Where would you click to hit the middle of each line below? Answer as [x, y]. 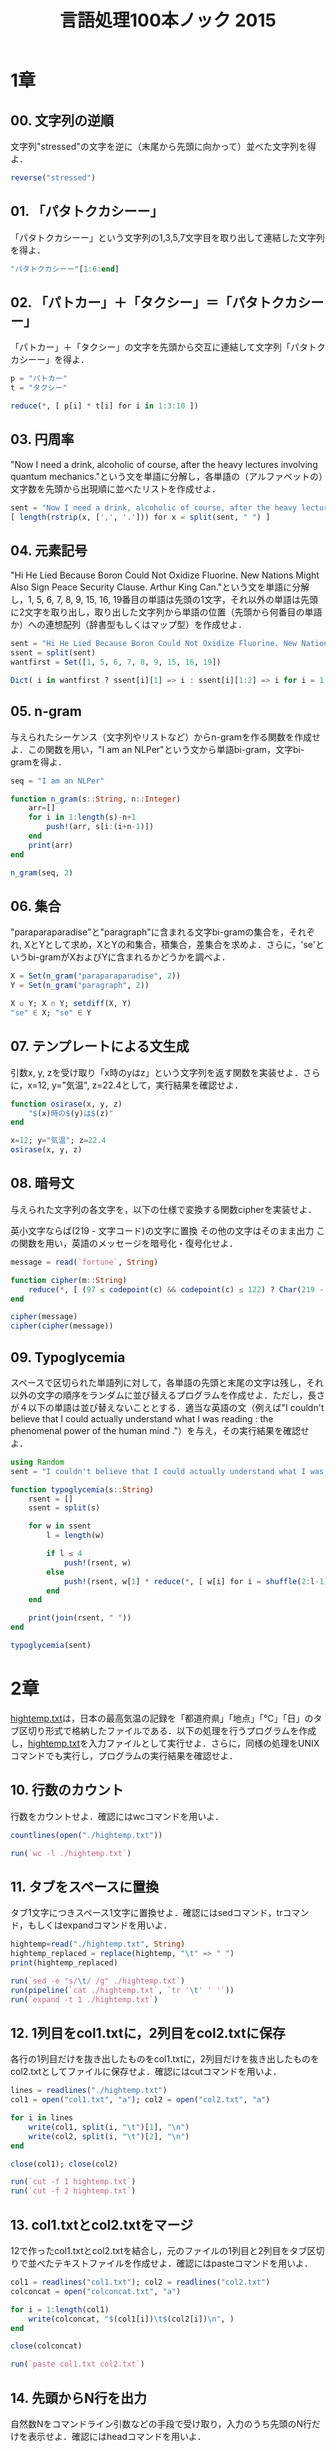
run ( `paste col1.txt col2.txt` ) [77, 2364]
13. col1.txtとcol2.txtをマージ [101, 2224]
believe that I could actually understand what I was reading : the [142, 1418]
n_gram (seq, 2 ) [42, 872]
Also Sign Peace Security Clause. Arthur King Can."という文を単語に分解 [160, 587]
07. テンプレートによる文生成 [100, 1046]
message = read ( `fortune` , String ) [84, 1262]
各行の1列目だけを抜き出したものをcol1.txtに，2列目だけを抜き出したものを [165, 2059]
